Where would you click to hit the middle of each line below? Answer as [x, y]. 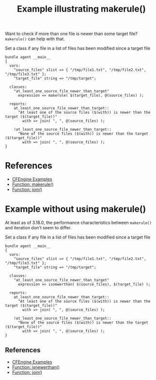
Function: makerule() [33, 184]
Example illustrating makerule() [81, 9]
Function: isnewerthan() [36, 367]
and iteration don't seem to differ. [38, 228]
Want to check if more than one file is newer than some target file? [71, 34]
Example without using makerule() [76, 209]
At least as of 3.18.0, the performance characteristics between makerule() [78, 223]
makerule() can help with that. [35, 39]
